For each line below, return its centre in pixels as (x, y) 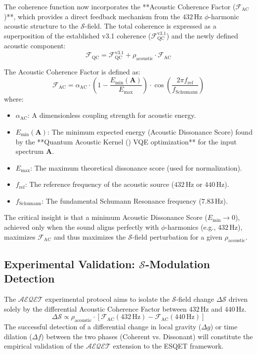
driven (238, 299)
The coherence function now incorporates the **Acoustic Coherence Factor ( (120, 6)
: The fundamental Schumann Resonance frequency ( (122, 200)
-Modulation (178, 264)
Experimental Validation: (70, 264)
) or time (224, 327)
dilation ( (18, 336)
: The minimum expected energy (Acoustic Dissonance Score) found (150, 131)
